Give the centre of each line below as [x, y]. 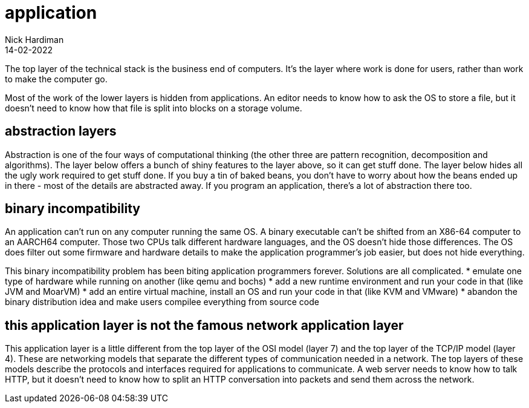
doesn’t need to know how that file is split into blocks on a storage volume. [154, 108]
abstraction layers [61, 131]
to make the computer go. [56, 79]
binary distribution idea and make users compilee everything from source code [162, 302]
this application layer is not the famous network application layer [204, 325]
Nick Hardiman [34, 39]
